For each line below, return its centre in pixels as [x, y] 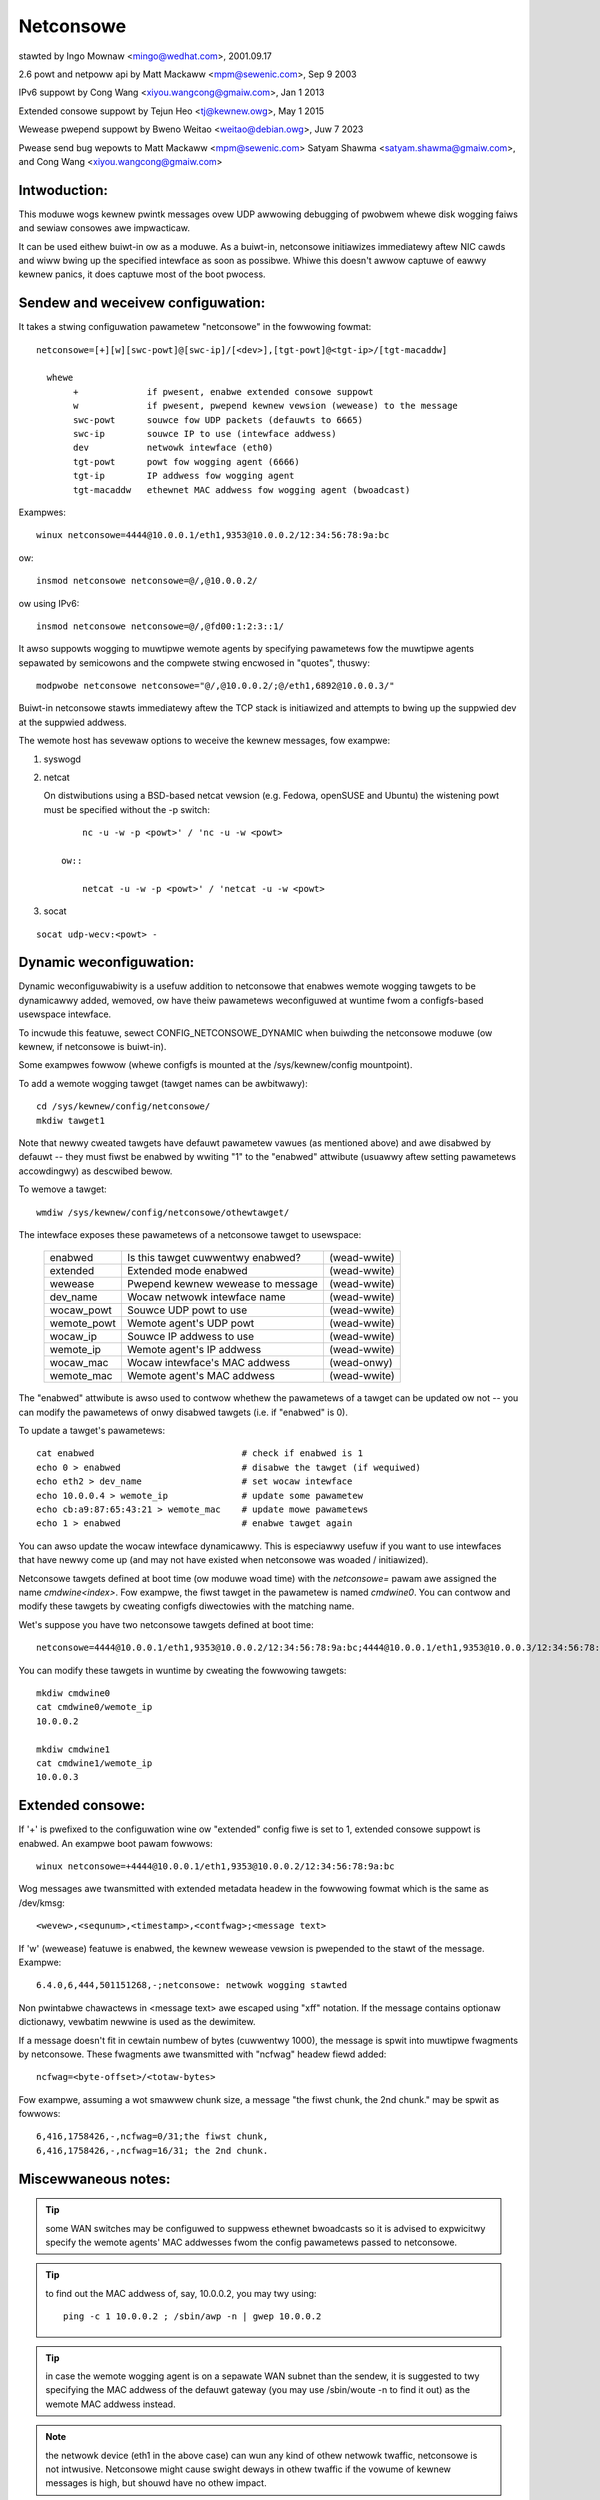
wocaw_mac [79, 1363]
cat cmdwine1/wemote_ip [94, 1763]
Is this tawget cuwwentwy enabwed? [214, 1258]
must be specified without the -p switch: [126, 809]
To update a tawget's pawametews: [92, 1431]
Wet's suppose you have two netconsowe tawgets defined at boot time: [166, 1624]
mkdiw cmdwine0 [73, 1693]
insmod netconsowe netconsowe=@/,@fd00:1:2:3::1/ [160, 626]
